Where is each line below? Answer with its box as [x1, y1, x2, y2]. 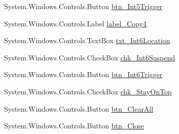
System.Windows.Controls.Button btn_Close [4, 120, 144, 131]
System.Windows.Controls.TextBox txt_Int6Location [4, 35, 170, 46]
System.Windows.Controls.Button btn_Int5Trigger [4, 1, 163, 11]
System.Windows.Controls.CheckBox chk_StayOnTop [4, 86, 172, 96]
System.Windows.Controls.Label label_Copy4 [4, 18, 147, 28]
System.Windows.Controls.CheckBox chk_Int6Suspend [4, 52, 175, 62]
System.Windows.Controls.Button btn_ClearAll [4, 103, 154, 114]
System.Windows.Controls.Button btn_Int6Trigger [4, 69, 163, 80]
